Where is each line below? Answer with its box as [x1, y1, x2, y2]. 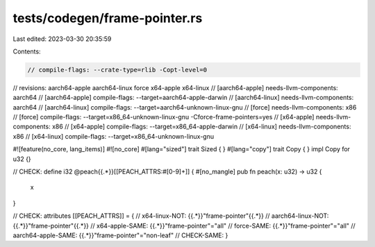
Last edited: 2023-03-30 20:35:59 [12, 35, 112, 43]
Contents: [12, 47, 41, 56]
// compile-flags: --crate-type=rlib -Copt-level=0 [27, 66, 208, 74]
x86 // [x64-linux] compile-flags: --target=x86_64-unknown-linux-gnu [12, 132, 215, 140]
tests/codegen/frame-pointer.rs [12, 10, 203, 26]
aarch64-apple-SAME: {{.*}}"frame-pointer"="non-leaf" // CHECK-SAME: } [12, 231, 228, 239]
